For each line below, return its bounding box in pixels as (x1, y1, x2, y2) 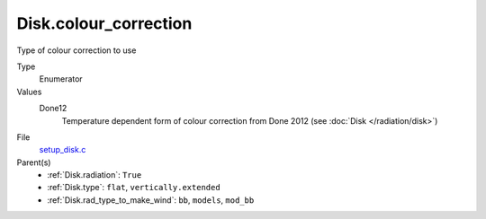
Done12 (39, 103, 67, 114)
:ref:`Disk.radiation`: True (47, 170, 142, 180)
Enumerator (39, 74, 83, 84)
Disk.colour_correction (16, 13, 193, 33)
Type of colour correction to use (16, 45, 137, 56)
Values (16, 86, 42, 97)
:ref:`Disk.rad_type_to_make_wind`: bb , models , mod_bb (47, 194, 255, 206)
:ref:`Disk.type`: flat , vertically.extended (47, 182, 220, 193)
